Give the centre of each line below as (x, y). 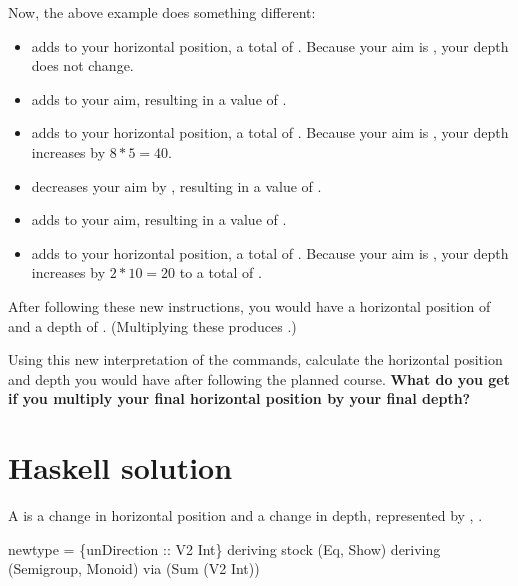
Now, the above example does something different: (162, 12)
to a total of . (220, 272)
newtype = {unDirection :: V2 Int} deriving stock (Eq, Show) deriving (224, 548)
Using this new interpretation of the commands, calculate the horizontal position (255, 359)
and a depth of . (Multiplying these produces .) (152, 325)
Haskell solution (120, 467)
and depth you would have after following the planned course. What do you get (259, 378)
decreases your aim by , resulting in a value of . (176, 185)
